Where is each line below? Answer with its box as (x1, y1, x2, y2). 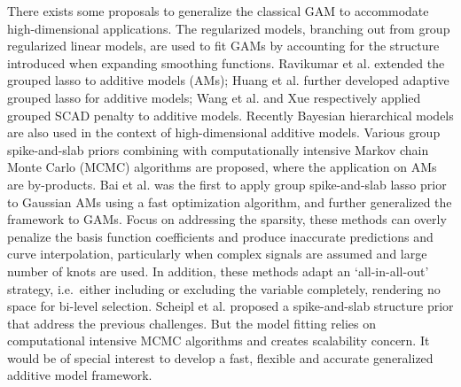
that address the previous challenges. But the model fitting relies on (7, 313, 377, 332)
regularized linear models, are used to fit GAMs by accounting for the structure (7, 36, 440, 55)
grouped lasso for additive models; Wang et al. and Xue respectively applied (7, 88, 421, 106)
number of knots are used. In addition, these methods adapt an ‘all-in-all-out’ (7, 261, 429, 280)
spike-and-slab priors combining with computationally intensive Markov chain (7, 140, 429, 159)
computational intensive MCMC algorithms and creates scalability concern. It (7, 331, 430, 350)
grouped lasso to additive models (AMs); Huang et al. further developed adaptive (7, 71, 449, 89)
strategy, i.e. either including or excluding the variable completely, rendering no (7, 279, 441, 298)
